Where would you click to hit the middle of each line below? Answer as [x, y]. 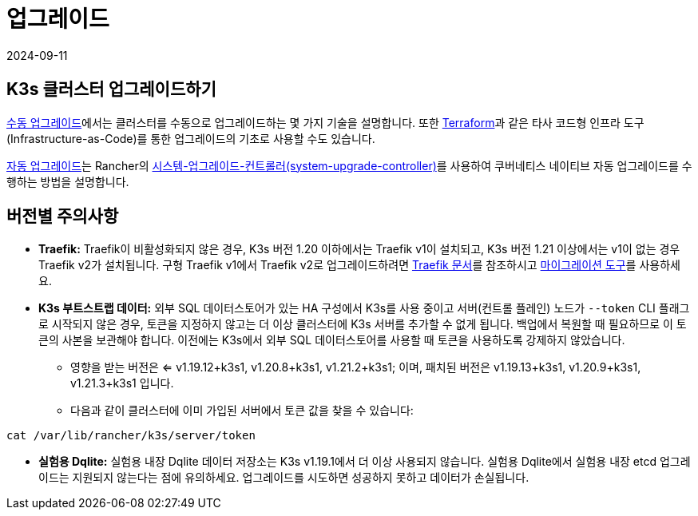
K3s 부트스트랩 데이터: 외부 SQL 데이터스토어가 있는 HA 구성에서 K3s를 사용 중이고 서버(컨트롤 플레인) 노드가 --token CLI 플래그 [364, 308]
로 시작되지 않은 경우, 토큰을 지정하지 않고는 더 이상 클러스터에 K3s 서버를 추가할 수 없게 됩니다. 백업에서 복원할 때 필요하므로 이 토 [363, 324]
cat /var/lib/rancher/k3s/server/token [131, 436]
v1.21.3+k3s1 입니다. [122, 383]
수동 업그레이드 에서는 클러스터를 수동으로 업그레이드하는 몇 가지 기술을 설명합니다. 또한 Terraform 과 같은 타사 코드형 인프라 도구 [325, 122]
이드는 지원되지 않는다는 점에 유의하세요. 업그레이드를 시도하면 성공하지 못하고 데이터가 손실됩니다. [284, 478]
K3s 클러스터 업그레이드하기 [111, 89]
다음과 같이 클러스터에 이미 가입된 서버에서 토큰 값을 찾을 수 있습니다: [242, 411]
